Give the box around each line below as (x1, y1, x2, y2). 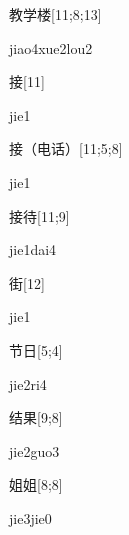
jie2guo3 (9, 440, 60, 461)
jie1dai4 (9, 239, 57, 260)
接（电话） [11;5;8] (9, 138, 123, 159)
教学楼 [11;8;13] (9, 4, 102, 24)
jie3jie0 (9, 507, 52, 528)
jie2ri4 (9, 373, 47, 394)
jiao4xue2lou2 (9, 37, 93, 58)
